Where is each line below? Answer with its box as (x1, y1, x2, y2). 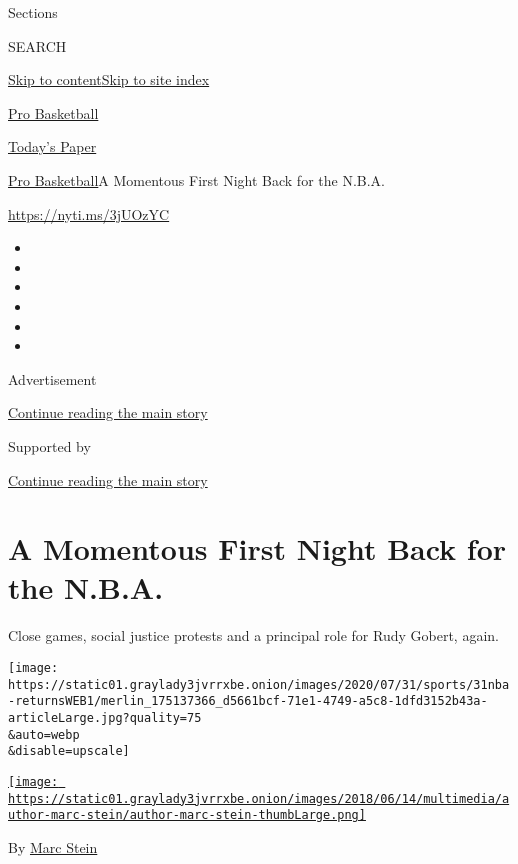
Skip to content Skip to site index (8, 69, 210, 90)
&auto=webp (8, 727, 80, 742)
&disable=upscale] (8, 744, 130, 759)
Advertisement (8, 368, 97, 389)
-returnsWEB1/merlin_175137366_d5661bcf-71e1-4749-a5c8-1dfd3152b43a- (8, 694, 488, 709)
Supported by (8, 435, 91, 456)
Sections (8, 2, 58, 22)
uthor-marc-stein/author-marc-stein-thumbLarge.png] (8, 808, 366, 823)
